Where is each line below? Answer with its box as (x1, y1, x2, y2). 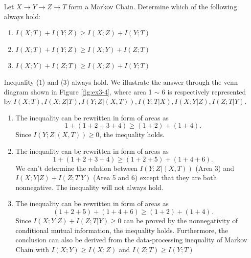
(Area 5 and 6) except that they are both (93, 172, 217, 183)
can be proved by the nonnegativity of (123, 215, 238, 225)
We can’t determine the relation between (15, 163, 138, 173)
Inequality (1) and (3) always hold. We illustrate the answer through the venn (4, 76, 238, 87)
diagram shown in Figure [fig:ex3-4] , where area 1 (4, 86, 152, 96)
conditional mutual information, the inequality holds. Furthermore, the (15, 225, 228, 235)
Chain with (15, 244, 49, 254)
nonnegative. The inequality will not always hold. (15, 182, 163, 192)
